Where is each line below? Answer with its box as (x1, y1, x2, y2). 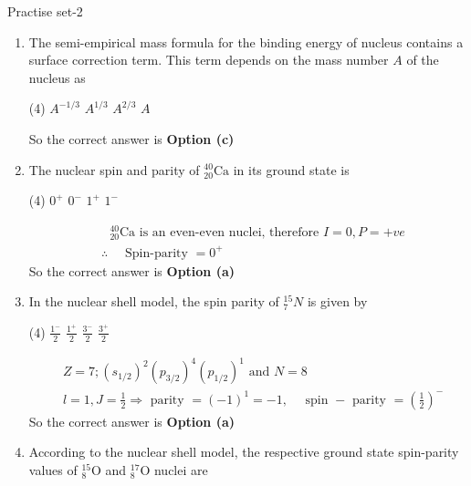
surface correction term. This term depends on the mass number (28, 50, 389, 69)
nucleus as (28, 67, 86, 87)
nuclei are (153, 460, 208, 479)
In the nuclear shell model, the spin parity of (28, 292, 279, 311)
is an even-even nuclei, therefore (139, 225, 319, 239)
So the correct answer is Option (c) (28, 129, 235, 148)
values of (28, 460, 78, 479)
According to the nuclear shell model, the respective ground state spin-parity (28, 442, 459, 461)
